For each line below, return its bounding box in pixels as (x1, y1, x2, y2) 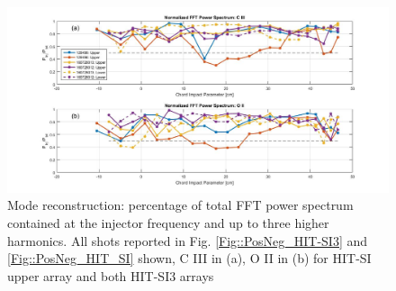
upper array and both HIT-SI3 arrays (7, 266, 214, 285)
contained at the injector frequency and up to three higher (7, 213, 329, 232)
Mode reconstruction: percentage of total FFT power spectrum (7, 196, 354, 214)
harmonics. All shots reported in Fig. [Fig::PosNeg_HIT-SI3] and (7, 231, 368, 250)
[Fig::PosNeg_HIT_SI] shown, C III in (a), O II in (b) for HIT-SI (7, 249, 372, 268)
